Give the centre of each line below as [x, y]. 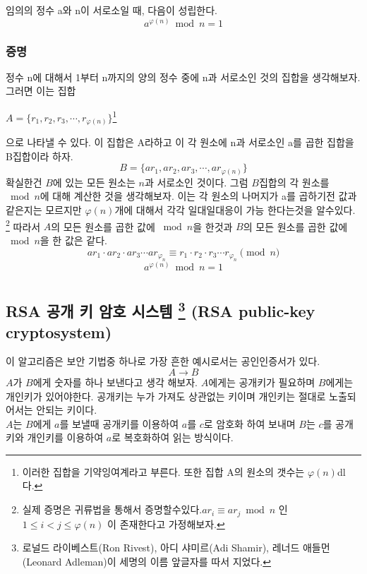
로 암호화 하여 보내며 [249, 423]
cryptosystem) [59, 331]
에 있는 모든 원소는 [94, 182]
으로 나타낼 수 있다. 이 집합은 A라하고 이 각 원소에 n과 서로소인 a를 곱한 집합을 [180, 142]
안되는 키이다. [67, 410]
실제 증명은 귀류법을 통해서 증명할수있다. [112, 509]
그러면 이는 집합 [41, 91]
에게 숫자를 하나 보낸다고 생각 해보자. [115, 382]
